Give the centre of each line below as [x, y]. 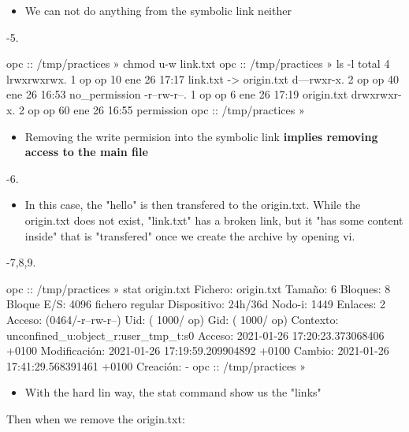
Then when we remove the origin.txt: [96, 418]
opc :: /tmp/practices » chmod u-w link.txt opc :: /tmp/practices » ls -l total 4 [198, 63]
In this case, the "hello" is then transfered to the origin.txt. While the [193, 205]
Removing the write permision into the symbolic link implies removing [201, 136]
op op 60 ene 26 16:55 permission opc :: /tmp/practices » [166, 109]
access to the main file [86, 152]
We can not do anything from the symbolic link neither [158, 10]
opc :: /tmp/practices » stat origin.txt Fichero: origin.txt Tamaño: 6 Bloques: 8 [199, 288]
